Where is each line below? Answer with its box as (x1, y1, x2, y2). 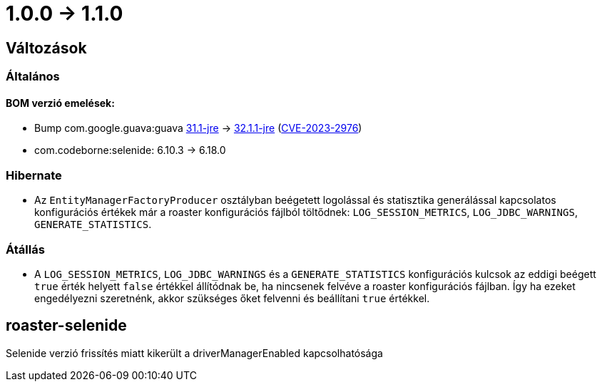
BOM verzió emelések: (6, 96, 115, 109)
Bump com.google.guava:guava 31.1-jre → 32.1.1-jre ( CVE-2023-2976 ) (34, 122, 362, 135)
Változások (6, 38, 87, 57)
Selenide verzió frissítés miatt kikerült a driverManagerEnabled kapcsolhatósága (6, 346, 383, 359)
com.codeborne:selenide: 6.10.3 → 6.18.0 (34, 144, 226, 157)
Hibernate (6, 167, 62, 182)
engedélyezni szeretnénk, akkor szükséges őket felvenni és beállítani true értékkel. (34, 291, 430, 304)
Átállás (6, 242, 45, 257)
